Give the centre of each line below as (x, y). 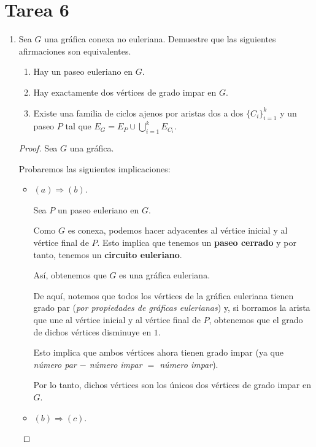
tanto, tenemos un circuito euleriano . (108, 254)
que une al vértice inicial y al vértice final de (117, 320)
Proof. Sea (38, 148)
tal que (78, 126)
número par (55, 364)
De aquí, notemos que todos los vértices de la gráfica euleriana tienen (164, 295)
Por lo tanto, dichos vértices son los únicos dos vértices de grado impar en (172, 385)
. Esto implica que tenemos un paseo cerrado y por (197, 243)
